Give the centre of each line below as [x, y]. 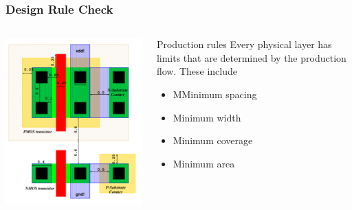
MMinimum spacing [215, 94]
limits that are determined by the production [251, 57]
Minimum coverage [213, 140]
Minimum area [204, 163]
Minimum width [207, 117]
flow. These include [197, 71]
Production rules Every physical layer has [244, 44]
